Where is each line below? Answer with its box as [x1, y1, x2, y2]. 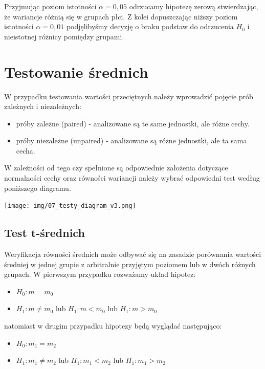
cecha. [16, 145, 35, 156]
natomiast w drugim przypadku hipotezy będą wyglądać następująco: [4, 320, 222, 331]
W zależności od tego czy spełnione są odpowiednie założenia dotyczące [4, 162, 228, 173]
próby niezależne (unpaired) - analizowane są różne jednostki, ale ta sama [16, 135, 247, 146]
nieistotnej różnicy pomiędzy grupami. [4, 31, 124, 41]
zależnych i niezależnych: [4, 101, 81, 112]
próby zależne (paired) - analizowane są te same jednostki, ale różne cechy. [16, 118, 250, 128]
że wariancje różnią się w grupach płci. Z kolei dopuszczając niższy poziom [4, 11, 238, 21]
